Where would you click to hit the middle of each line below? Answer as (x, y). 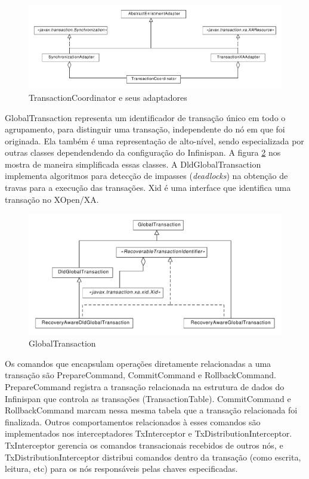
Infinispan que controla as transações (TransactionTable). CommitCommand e (148, 398)
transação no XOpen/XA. (52, 199)
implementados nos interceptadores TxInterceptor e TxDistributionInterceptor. (149, 433)
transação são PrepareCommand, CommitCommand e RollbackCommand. (140, 375)
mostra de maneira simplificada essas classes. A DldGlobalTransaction (133, 164)
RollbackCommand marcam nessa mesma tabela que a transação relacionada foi (151, 410)
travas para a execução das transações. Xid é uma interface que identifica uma (148, 188)
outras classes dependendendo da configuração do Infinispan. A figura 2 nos (143, 152)
